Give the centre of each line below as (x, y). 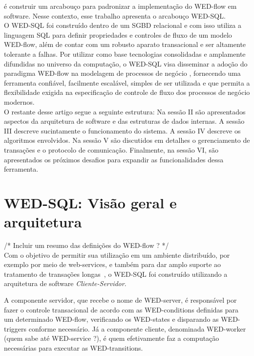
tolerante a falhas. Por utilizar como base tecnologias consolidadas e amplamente (125, 54)
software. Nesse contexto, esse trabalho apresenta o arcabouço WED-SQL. (115, 15)
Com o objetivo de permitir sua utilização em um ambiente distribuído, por (117, 255)
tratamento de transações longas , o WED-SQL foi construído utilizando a (116, 274)
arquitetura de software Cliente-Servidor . (65, 283)
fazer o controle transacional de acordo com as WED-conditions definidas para (121, 309)
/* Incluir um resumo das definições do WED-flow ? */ (86, 245)
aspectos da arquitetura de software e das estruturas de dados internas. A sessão (124, 121)
